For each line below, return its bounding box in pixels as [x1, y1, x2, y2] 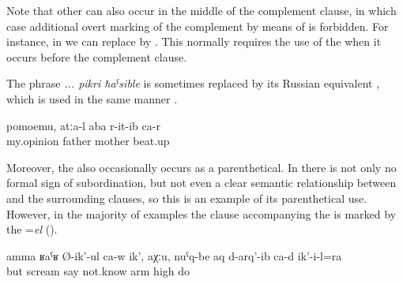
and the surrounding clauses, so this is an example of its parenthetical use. [6, 189, 367, 206]
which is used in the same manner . [6, 90, 178, 106]
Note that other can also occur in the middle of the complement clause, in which [6, 2, 397, 18]
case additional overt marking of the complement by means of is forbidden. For [6, 17, 389, 34]
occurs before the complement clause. [6, 48, 187, 65]
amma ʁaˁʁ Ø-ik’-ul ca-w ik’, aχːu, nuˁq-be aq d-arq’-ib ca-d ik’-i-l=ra [6, 247, 342, 263]
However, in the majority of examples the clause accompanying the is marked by [6, 205, 397, 222]
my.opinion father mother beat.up [6, 133, 170, 149]
